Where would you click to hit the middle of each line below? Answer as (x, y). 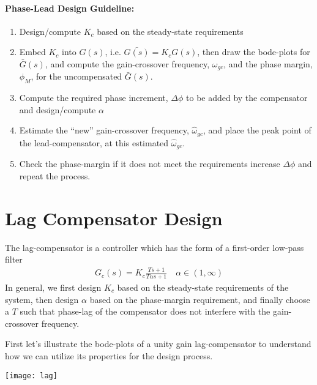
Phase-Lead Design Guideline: (70, 8)
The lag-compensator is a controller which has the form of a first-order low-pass (155, 247)
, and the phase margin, (268, 63)
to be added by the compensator (247, 98)
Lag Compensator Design (114, 218)
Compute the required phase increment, (94, 98)
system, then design (42, 299)
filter (14, 259)
